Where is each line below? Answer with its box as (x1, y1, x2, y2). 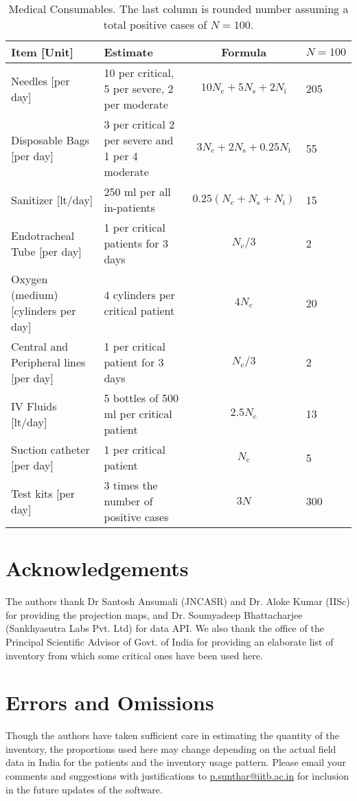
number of (104, 493, 153, 509)
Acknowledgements (5, 554, 189, 582)
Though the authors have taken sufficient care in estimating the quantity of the (5, 728, 340, 743)
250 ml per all (104, 184, 171, 199)
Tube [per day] (11, 243, 82, 259)
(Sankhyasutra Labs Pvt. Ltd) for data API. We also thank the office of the (5, 621, 324, 635)
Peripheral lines (11, 354, 86, 370)
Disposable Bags (11, 132, 90, 148)
